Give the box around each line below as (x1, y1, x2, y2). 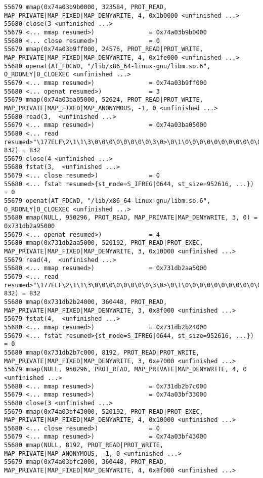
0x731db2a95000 (4, 223, 55, 230)
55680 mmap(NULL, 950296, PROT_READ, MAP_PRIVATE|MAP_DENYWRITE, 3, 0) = (4, 214, 258, 222)
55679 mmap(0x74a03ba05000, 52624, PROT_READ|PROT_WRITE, (4, 96, 203, 104)
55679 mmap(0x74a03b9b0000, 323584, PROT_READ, (4, 4, 167, 11)
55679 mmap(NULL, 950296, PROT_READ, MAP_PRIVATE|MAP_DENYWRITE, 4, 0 (4, 366, 247, 373)
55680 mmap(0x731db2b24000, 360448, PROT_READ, (4, 298, 167, 306)
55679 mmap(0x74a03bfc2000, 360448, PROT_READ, (4, 458, 167, 466)
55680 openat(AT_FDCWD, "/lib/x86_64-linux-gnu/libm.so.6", (4, 62, 211, 70)
